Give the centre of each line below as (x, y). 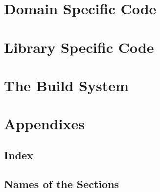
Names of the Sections (62, 183)
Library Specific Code (79, 47)
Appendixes (44, 124)
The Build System (66, 85)
